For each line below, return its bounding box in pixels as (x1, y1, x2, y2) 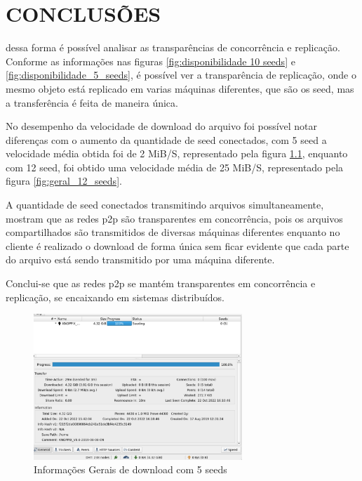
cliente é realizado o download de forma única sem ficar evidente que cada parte (6, 238, 349, 253)
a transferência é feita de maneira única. (6, 95, 178, 110)
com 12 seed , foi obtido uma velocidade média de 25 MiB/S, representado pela (6, 159, 344, 174)
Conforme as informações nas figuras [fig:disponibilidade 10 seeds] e (6, 53, 295, 68)
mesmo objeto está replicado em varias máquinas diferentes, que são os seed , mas (6, 81, 354, 95)
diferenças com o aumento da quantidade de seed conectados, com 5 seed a (6, 132, 327, 147)
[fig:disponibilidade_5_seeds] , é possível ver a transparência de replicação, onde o (6, 67, 356, 82)
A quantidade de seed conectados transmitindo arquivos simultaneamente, (6, 197, 324, 212)
